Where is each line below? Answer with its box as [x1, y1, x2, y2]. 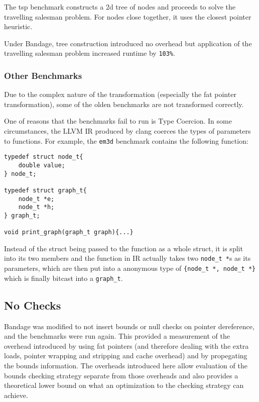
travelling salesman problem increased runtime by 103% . [4, 48, 175, 58]
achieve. [4, 389, 28, 400]
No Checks [4, 297, 61, 313]
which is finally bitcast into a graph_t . [4, 272, 123, 283]
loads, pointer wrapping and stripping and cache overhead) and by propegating [4, 350, 247, 361]
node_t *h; [18, 204, 55, 211]
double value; [18, 161, 65, 169]
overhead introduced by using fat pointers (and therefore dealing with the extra [4, 340, 249, 351]
